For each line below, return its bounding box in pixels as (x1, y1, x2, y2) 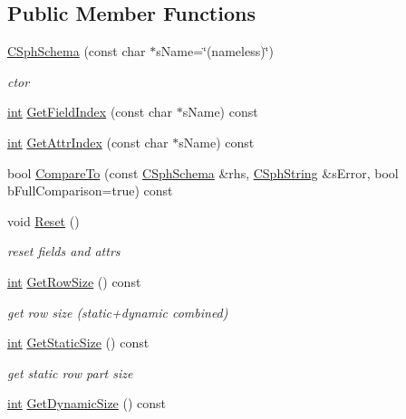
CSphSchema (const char (7, 42, 146, 61)
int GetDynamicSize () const (7, 394, 166, 413)
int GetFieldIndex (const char (7, 102, 173, 121)
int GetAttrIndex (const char (7, 132, 169, 151)
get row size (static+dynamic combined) (7, 302, 228, 321)
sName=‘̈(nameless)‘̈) (156, 42, 274, 61)
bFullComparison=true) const (7, 181, 173, 200)
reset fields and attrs (7, 242, 121, 261)
